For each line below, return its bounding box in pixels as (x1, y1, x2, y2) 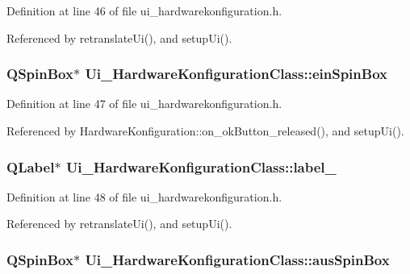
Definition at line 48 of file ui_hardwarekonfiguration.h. (6, 188, 282, 205)
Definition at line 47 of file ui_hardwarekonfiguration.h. (6, 95, 282, 112)
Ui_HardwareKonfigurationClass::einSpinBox (85, 64, 387, 84)
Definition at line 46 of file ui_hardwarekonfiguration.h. (6, 2, 282, 19)
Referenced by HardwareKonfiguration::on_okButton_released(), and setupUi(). (6, 122, 404, 139)
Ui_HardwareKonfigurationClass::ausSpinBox (85, 249, 390, 269)
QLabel (6, 156, 55, 176)
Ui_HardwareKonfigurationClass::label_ (65, 156, 337, 176)
